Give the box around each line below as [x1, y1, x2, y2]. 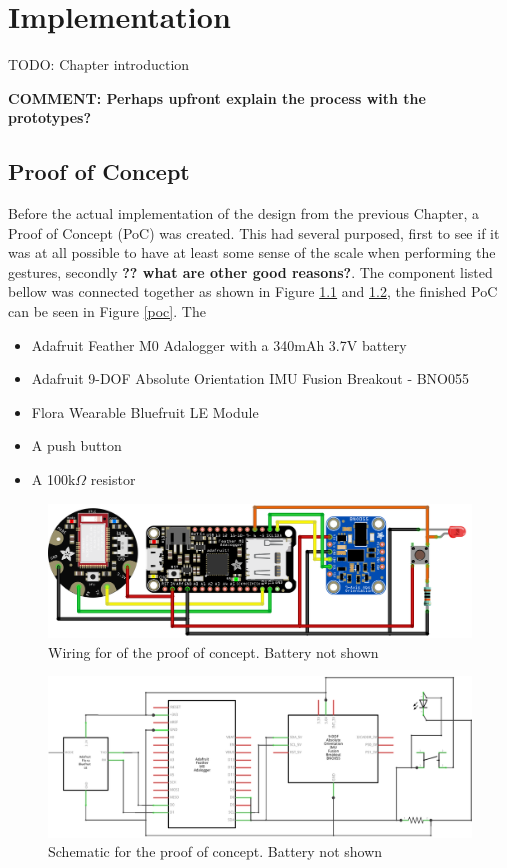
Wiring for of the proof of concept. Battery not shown [48, 641, 379, 662]
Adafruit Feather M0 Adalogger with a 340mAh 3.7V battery [31, 334, 407, 355]
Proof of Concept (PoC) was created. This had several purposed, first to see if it [8, 222, 500, 243]
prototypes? [8, 107, 91, 128]
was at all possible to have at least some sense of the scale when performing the [8, 242, 496, 263]
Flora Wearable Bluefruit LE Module [31, 401, 259, 422]
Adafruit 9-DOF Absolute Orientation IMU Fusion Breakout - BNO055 [31, 368, 470, 389]
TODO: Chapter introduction [8, 54, 190, 75]
